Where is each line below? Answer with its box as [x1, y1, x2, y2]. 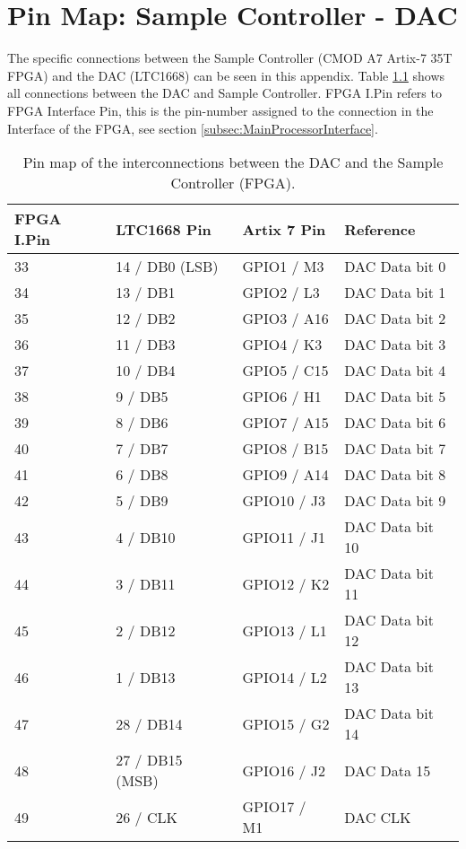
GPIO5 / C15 [242, 360, 329, 381]
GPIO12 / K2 [242, 573, 330, 594]
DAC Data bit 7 [344, 438, 446, 460]
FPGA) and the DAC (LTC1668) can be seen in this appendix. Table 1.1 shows [7, 66, 445, 84]
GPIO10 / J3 [242, 490, 326, 512]
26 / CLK [116, 806, 177, 827]
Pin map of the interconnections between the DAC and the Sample [22, 152, 444, 173]
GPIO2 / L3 [242, 282, 320, 303]
